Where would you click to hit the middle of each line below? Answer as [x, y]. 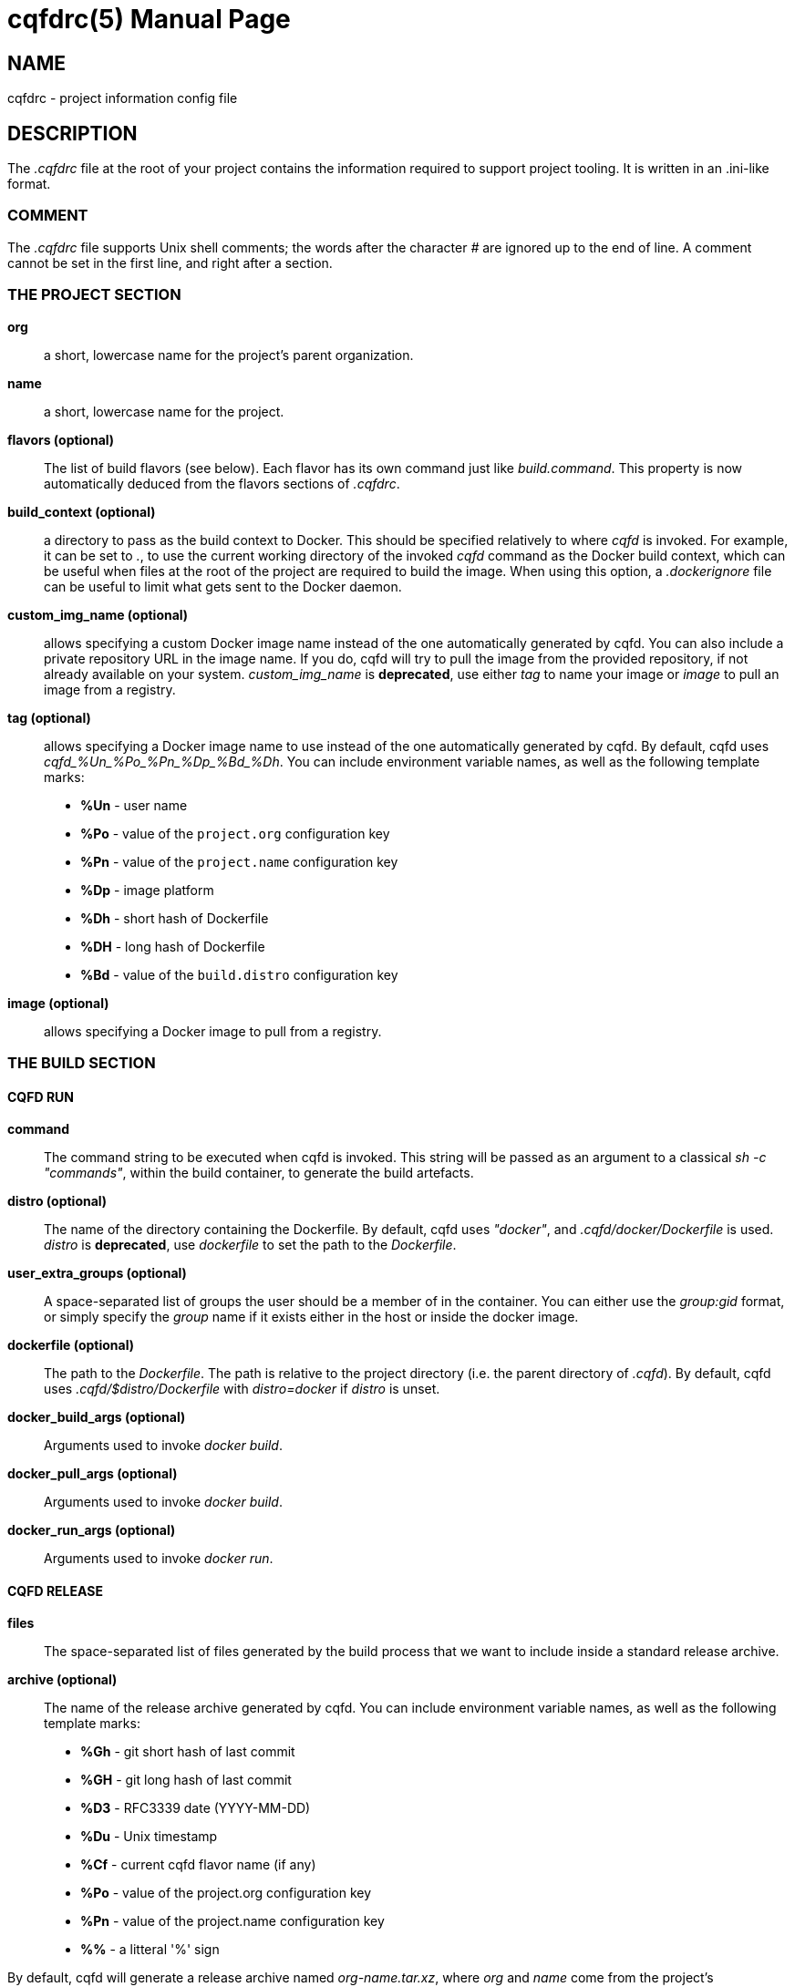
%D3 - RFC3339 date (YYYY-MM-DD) [196, 1808]
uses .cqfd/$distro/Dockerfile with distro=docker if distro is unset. [242, 1389]
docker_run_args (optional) [92, 1530]
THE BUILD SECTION [82, 1062]
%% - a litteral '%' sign [150, 1950]
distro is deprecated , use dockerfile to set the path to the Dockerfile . [250, 1245]
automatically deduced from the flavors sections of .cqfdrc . [222, 483]
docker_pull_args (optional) [93, 1474]
